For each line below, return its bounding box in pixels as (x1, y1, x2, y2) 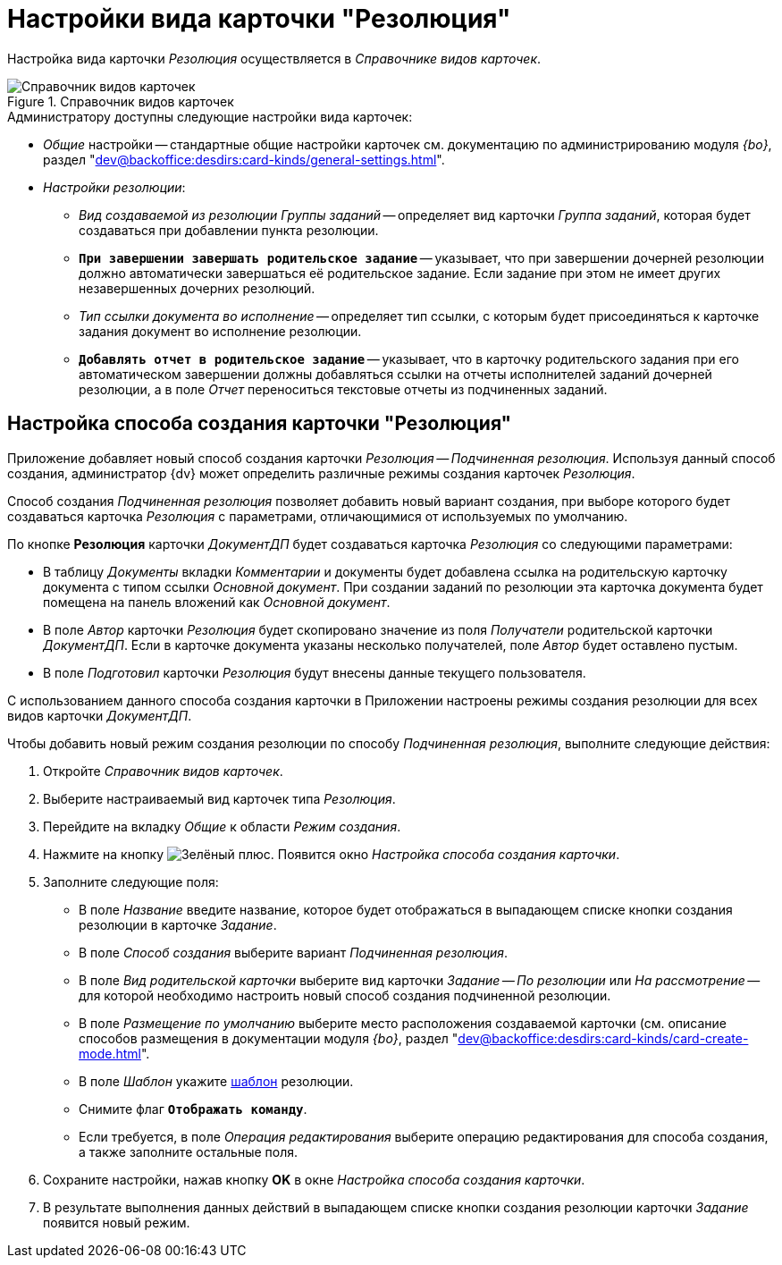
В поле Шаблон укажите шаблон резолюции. (79, 1073, 354, 1089)
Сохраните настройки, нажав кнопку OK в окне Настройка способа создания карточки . (43, 1171, 585, 1187)
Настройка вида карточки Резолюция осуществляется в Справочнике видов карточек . (7, 50, 542, 66)
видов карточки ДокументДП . (7, 707, 192, 723)
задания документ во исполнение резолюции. (79, 323, 362, 339)
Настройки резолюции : (43, 179, 186, 195)
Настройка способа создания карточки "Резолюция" (7, 412, 512, 435)
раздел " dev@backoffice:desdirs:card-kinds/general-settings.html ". (43, 151, 445, 167)
